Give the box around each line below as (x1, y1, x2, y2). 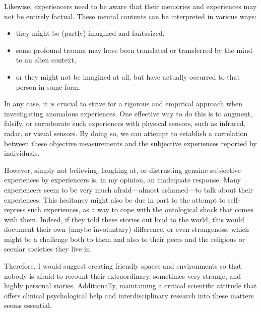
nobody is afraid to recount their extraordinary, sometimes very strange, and (4, 270, 241, 281)
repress (4, 204, 26, 215)
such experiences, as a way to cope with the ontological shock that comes (27, 204, 253, 215)
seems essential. (4, 300, 52, 310)
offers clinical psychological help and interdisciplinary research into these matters (4, 290, 254, 300)
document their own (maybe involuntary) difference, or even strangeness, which (4, 224, 249, 234)
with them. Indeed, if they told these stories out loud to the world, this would (4, 214, 244, 224)
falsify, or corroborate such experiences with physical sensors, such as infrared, (4, 118, 246, 129)
